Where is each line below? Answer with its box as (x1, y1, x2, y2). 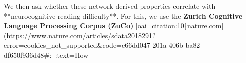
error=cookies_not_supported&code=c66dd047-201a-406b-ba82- (4, 40, 203, 50)
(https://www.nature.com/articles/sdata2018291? (4, 30, 156, 40)
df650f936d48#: (4, 49, 52, 60)
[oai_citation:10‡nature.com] (135, 20, 224, 31)
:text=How (55, 49, 89, 60)
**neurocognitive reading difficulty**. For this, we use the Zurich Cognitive (4, 10, 243, 21)
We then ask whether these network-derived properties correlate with (4, 1, 216, 11)
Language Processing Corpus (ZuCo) (4, 20, 134, 31)
